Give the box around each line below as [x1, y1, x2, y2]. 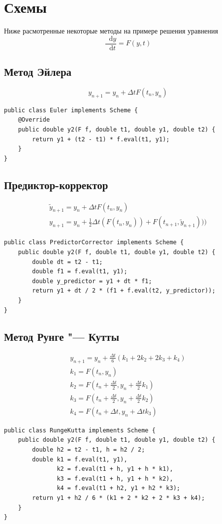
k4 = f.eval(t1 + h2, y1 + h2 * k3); [57, 485, 180, 492]
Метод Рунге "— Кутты [4, 328, 120, 344]
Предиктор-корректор [4, 177, 108, 192]
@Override [18, 116, 50, 124]
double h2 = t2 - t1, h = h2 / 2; [32, 446, 145, 454]
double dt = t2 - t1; [32, 258, 103, 265]
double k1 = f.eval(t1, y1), [32, 456, 127, 463]
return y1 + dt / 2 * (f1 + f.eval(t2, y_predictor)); [32, 287, 216, 295]
